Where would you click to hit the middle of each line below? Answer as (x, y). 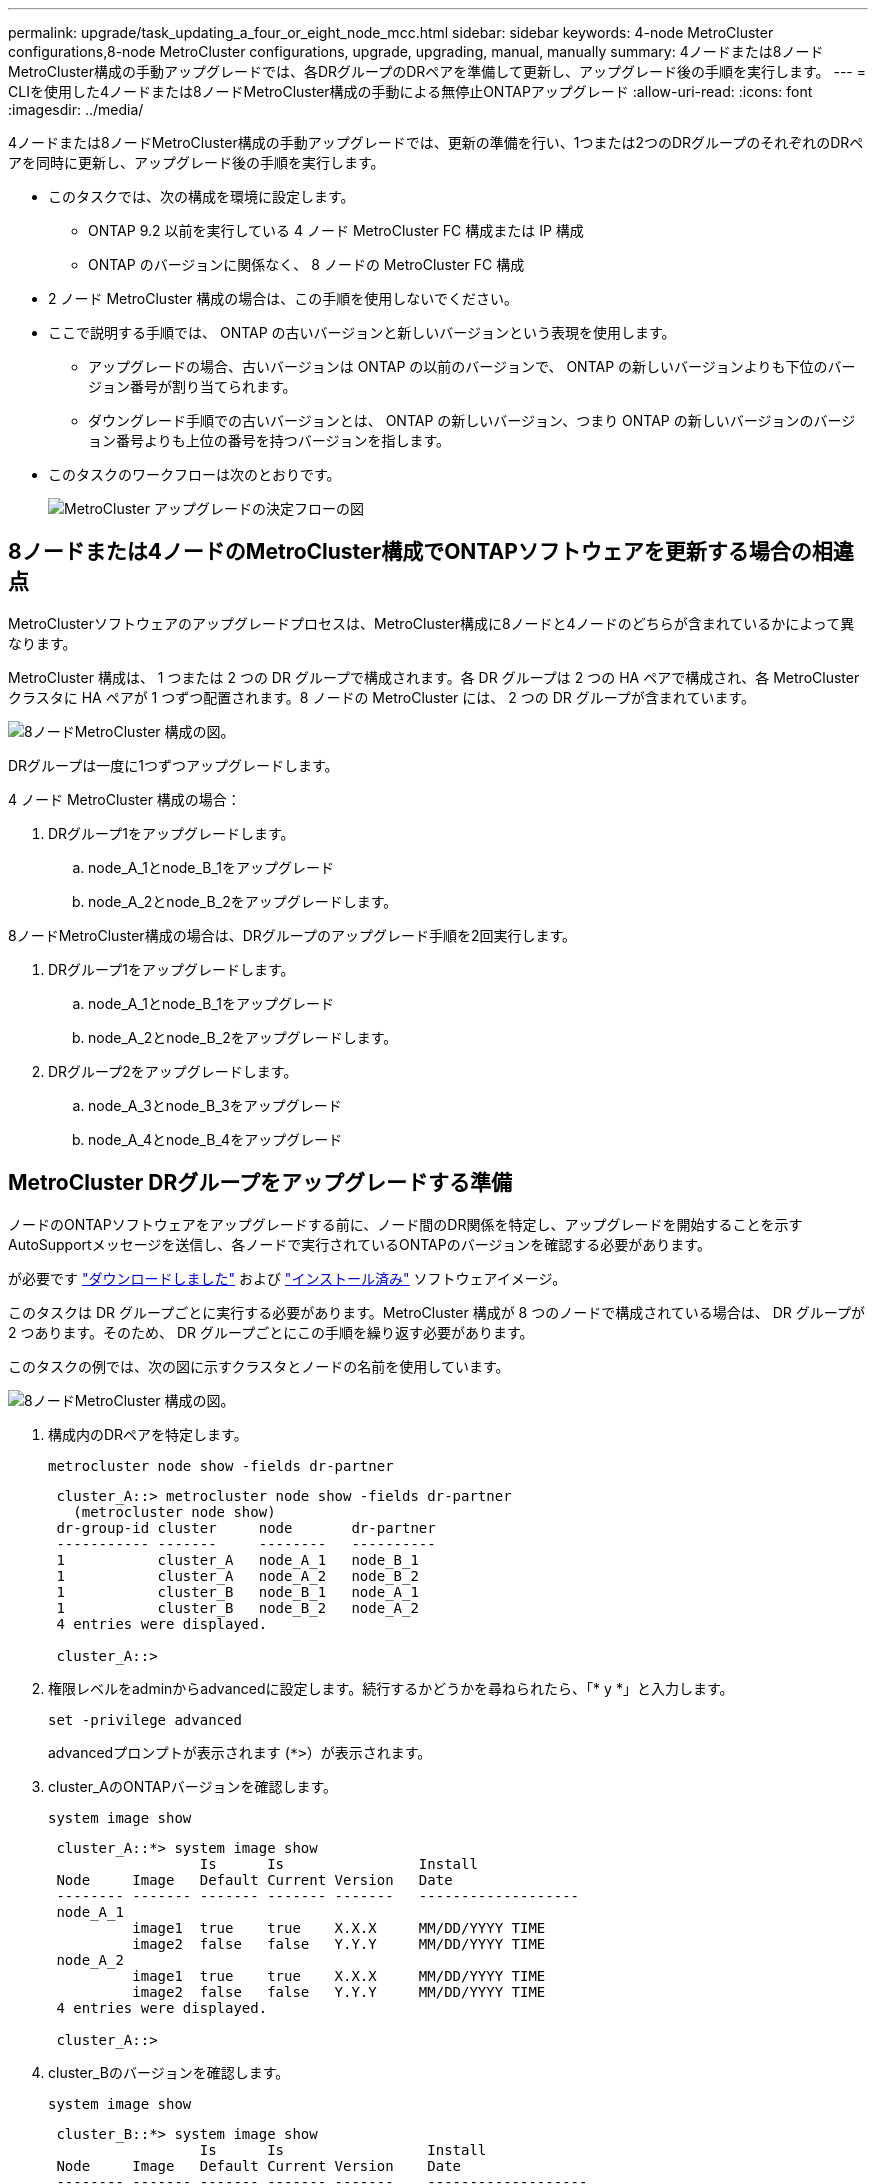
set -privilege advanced (145, 1719)
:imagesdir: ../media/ (76, 109)
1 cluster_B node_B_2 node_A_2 (237, 1607)
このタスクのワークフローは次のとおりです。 (194, 474)
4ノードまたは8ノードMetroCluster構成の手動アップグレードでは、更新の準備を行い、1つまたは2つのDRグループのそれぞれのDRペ (436, 142)
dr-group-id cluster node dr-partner (246, 1527)
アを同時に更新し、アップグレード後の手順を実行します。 (196, 162)
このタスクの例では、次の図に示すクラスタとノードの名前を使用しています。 (259, 1366)
